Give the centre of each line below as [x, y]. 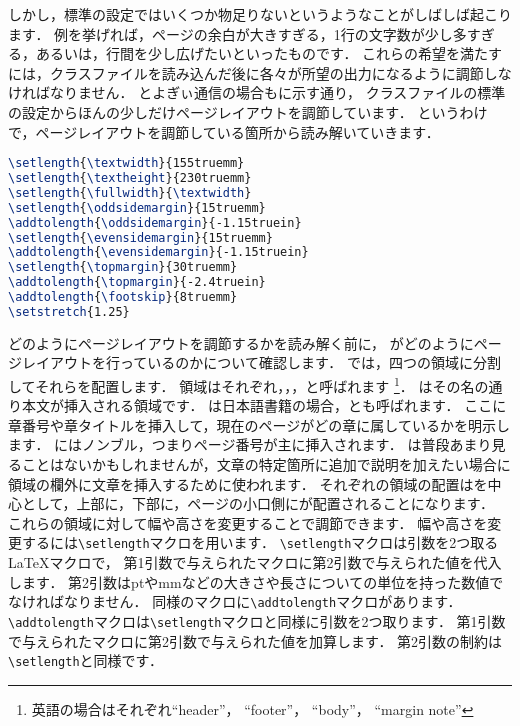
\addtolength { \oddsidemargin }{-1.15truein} [155, 222]
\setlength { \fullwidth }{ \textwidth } [130, 192]
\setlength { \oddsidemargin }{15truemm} [137, 207]
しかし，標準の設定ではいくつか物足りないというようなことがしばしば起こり [260, 14]
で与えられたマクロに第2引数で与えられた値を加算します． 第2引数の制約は [255, 640]
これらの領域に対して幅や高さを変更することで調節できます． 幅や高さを [248, 522]
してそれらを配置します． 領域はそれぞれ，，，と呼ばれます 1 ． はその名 [241, 384]
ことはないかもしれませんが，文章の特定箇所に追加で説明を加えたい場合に [266, 464]
